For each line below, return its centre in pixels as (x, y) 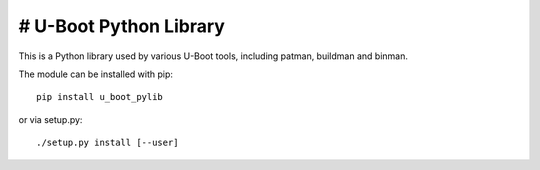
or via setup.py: (50, 119)
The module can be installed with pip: (96, 74)
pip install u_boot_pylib (100, 97)
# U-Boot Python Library (121, 26)
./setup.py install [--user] (107, 143)
